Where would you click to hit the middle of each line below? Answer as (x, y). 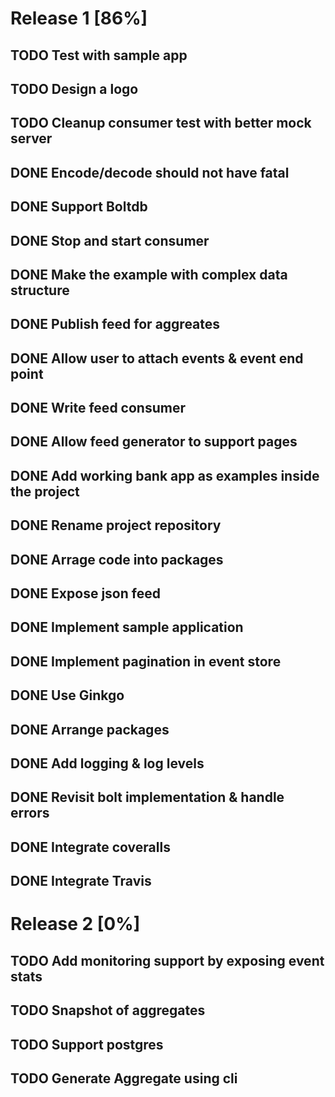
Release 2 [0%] (75, 924)
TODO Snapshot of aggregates (108, 1010)
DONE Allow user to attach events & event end (157, 358)
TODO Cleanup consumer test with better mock (161, 123)
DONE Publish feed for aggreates (115, 324)
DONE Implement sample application (127, 627)
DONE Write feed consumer (98, 408)
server (31, 138)
